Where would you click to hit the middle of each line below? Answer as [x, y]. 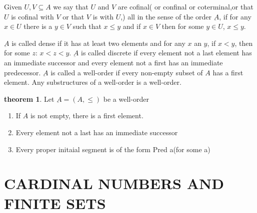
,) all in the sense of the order [166, 16]
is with [103, 16]
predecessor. [22, 72]
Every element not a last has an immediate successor [97, 132]
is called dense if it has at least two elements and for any [98, 43]
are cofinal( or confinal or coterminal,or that [185, 6]
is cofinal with [32, 16]
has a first [228, 72]
